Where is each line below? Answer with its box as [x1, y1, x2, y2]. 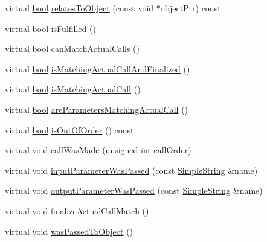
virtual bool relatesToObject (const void [5, 2, 154, 14]
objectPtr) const [160, 2, 221, 14]
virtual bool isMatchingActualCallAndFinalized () [5, 62, 190, 75]
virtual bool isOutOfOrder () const [5, 123, 134, 136]
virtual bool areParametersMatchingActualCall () [5, 103, 188, 115]
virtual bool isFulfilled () [5, 22, 96, 34]
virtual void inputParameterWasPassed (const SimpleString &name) [5, 164, 258, 176]
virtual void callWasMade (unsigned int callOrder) [5, 144, 191, 156]
